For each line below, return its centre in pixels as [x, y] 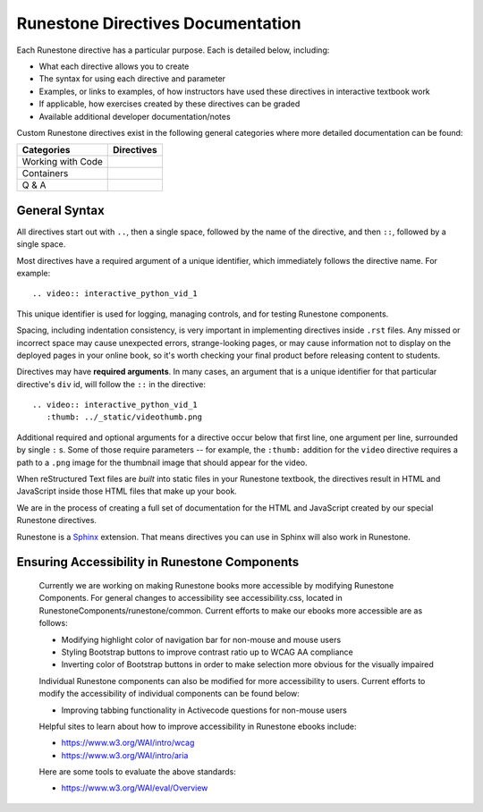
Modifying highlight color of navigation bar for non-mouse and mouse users [201, 639]
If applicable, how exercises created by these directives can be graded [169, 104]
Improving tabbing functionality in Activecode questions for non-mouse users [204, 710]
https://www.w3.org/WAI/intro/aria [125, 755]
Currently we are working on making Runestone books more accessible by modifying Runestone [216, 586]
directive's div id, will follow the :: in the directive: [111, 384]
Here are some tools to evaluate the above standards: [138, 772]
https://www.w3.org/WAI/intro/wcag [128, 743]
